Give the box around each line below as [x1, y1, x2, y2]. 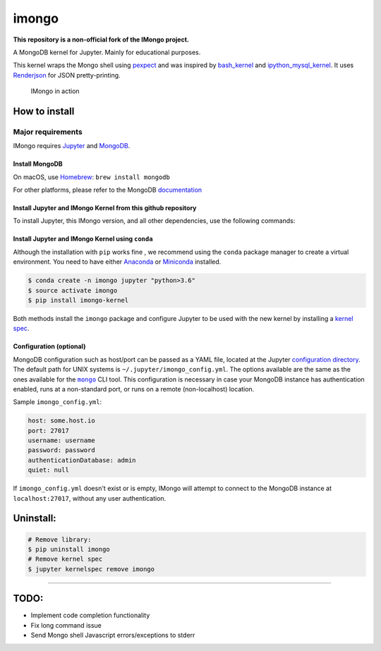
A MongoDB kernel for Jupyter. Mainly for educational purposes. [13, 48, 201, 56]
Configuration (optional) [13, 342, 86, 351]
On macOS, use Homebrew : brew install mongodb [13, 173, 171, 181]
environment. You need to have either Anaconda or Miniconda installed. [13, 257, 222, 266]
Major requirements [13, 127, 83, 137]
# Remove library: [28, 535, 92, 543]
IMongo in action [30, 87, 80, 95]
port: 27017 [28, 427, 70, 434]
